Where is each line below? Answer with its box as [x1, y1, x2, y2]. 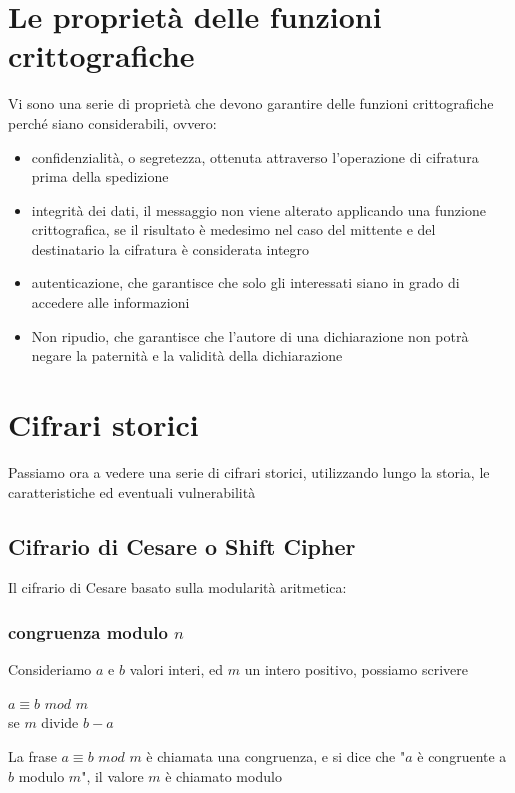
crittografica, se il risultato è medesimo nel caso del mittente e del [31, 219, 436, 240]
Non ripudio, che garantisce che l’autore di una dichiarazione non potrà [31, 325, 469, 346]
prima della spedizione [31, 166, 169, 187]
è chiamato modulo [165, 765, 282, 786]
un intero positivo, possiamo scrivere [244, 659, 468, 680]
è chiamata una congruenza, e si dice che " [146, 745, 406, 766]
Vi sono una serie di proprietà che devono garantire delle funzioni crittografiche [8, 93, 494, 114]
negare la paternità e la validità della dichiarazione [31, 345, 343, 366]
